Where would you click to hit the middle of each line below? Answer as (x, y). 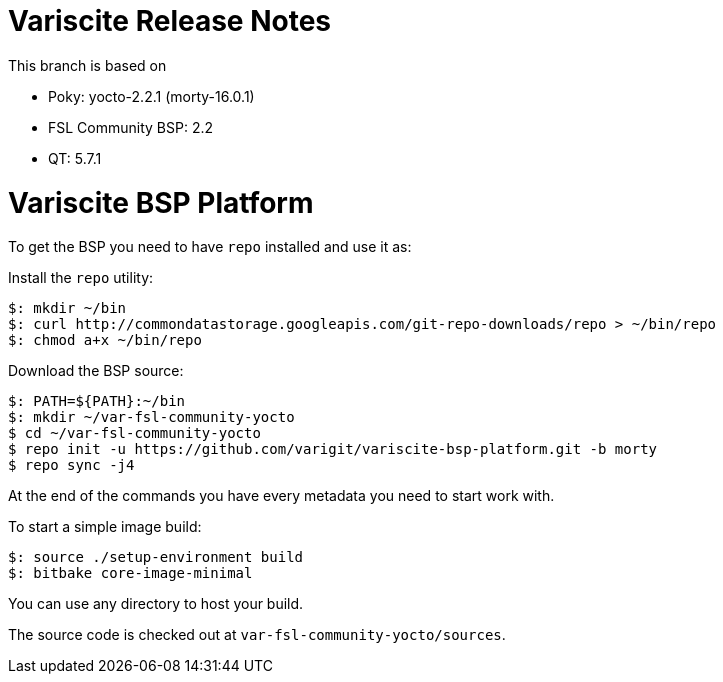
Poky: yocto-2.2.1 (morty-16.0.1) (151, 96)
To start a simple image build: (105, 527)
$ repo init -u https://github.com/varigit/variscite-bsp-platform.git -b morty (333, 449)
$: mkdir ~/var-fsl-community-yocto (151, 417)
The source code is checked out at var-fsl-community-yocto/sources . (257, 635)
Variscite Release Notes (170, 21)
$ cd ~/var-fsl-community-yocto (134, 433)
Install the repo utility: (81, 278)
